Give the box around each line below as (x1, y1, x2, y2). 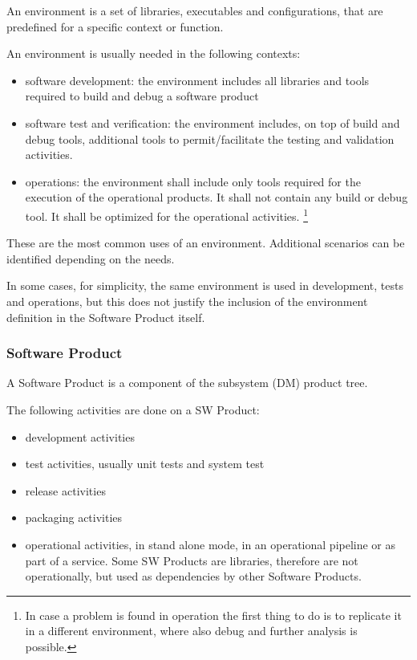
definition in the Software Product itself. (6, 308, 205, 325)
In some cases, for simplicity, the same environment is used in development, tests (6, 277, 403, 294)
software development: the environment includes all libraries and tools (25, 71, 370, 88)
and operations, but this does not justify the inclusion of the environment (6, 292, 368, 309)
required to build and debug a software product (25, 88, 259, 104)
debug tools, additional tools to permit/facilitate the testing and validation (25, 130, 395, 147)
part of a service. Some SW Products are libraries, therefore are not (25, 552, 358, 568)
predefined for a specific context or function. (6, 18, 224, 35)
